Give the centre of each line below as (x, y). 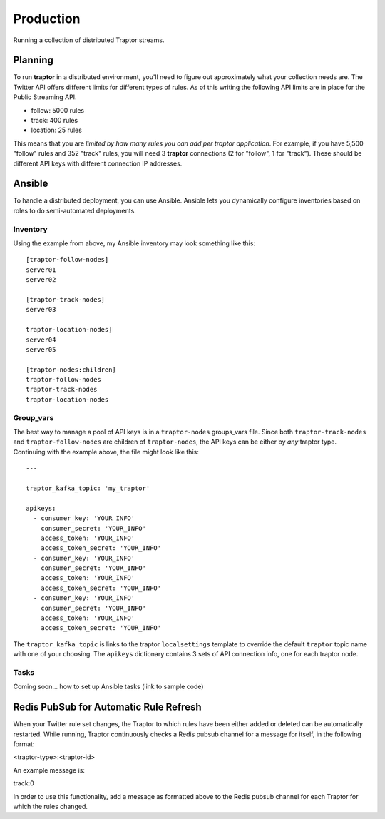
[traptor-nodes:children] (71, 370)
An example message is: (49, 770)
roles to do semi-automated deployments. (75, 210)
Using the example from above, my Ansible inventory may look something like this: (134, 243)
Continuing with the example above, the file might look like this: (106, 452)
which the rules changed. (51, 807)
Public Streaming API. (45, 97)
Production (47, 19)
